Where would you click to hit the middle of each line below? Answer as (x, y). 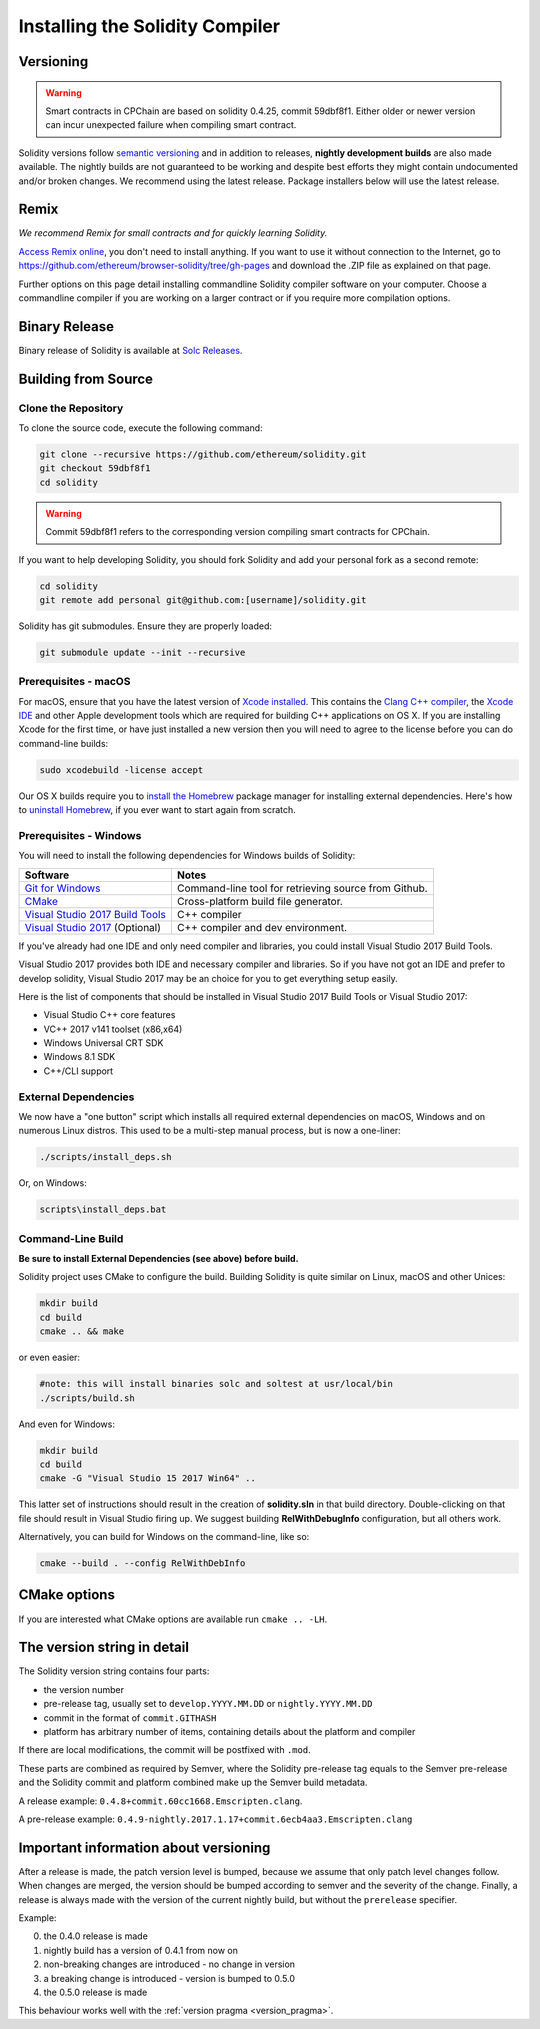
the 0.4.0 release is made (96, 1936)
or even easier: (49, 1357)
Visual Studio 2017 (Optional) (93, 927)
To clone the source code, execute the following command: (141, 428)
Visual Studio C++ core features (109, 1015)
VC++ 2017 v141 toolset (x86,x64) (113, 1029)
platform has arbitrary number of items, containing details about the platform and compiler (229, 1732)
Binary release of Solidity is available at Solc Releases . (130, 350)
